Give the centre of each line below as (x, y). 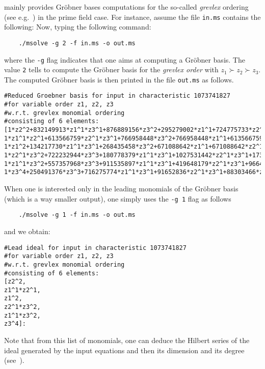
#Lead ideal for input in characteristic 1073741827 (95, 248)
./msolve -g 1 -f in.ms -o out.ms (77, 215)
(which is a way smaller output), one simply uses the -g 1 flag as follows (118, 198)
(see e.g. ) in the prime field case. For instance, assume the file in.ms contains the (132, 17)
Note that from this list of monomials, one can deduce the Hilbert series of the (127, 340)
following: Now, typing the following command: (78, 27)
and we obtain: (27, 231)
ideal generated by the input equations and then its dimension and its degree (124, 350)
